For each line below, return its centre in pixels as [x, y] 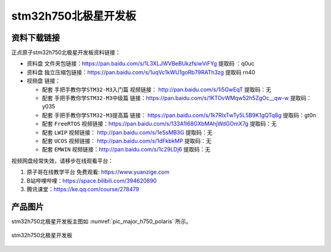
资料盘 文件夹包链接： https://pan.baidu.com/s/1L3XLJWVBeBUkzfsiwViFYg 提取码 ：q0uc [140, 64]
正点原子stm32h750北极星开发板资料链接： [66, 53]
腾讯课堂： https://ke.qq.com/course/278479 [83, 189]
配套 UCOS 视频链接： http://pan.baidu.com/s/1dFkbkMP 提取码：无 [127, 140]
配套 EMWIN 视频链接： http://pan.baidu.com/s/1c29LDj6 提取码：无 [126, 150]
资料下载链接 [36, 38]
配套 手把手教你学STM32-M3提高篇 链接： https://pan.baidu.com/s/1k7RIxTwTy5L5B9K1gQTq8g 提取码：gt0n [179, 115]
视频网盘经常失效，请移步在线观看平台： [62, 161]
